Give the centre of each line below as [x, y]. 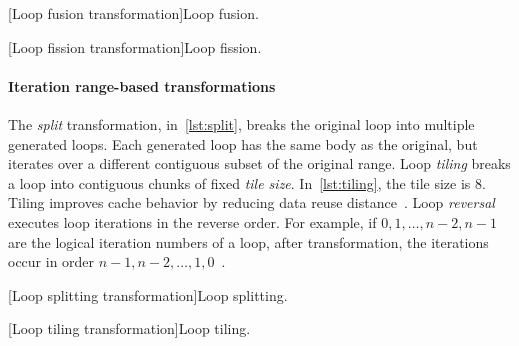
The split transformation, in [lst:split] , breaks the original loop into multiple [241, 123]
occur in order [51, 261]
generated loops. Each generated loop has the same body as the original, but [243, 143]
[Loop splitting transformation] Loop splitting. [148, 294]
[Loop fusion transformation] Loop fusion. [133, 13]
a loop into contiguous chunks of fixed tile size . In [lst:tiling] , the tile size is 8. [247, 182]
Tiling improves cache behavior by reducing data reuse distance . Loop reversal [251, 202]
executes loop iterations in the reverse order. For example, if [192, 221]
